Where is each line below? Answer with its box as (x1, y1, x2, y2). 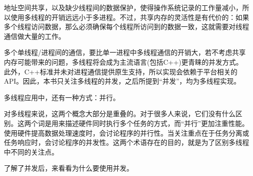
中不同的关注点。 (4, 146, 58, 157)
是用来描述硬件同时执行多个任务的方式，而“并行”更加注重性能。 (44, 118, 249, 128)
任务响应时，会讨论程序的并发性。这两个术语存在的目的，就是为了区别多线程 (4, 137, 249, 147)
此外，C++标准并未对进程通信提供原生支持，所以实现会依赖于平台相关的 (4, 66, 237, 76)
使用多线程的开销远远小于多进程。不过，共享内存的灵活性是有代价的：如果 (10, 12, 249, 22)
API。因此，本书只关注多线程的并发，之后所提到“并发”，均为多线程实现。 (4, 76, 241, 86)
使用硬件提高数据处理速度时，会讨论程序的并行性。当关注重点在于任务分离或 (4, 127, 249, 138)
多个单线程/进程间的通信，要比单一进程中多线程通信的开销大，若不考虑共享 (4, 47, 246, 57)
